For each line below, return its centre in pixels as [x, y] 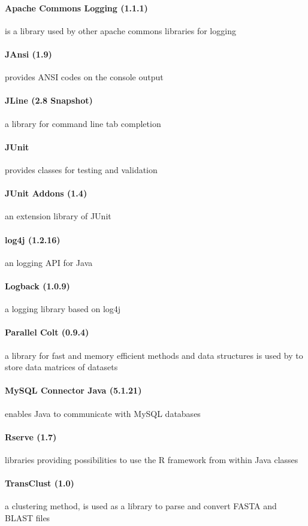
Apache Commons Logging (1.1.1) [76, 7]
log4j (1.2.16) [33, 239]
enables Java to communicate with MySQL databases [103, 413]
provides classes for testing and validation [81, 169]
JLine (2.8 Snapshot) [49, 100]
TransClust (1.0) [40, 483]
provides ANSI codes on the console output [84, 77]
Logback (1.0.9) [37, 285]
